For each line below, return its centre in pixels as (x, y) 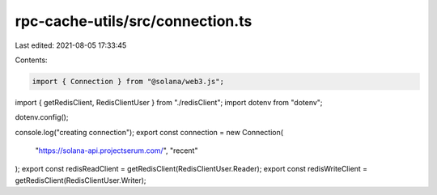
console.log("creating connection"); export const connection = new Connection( (149, 132)
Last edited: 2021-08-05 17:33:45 (71, 45)
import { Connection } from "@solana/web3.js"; (128, 81)
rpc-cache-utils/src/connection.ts (134, 21)
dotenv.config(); (42, 117)
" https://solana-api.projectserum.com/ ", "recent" (117, 150)
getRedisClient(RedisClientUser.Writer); (81, 180)
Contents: (31, 60)
